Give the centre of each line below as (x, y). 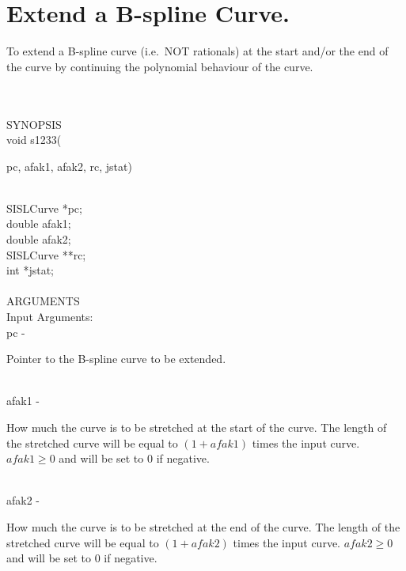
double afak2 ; (39, 239)
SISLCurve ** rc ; (46, 254)
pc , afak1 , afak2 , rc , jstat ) (69, 166)
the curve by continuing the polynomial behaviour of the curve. (160, 66)
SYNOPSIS (34, 124)
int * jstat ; (30, 270)
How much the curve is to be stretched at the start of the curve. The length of (197, 427)
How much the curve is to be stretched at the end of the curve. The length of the (203, 526)
